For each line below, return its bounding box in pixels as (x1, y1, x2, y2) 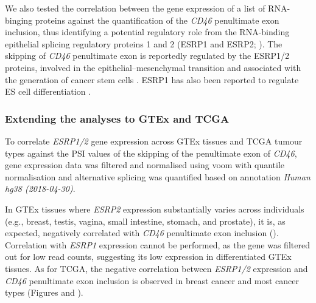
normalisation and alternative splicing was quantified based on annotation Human (5, 170, 311, 183)
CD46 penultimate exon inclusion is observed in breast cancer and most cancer (5, 274, 300, 287)
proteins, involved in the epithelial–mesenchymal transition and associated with (5, 61, 301, 73)
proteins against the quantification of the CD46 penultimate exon (35, 13, 279, 26)
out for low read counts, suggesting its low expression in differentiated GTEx (5, 250, 292, 263)
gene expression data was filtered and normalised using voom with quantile (5, 158, 285, 171)
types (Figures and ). (5, 286, 83, 299)
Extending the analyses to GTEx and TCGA (5, 111, 230, 126)
